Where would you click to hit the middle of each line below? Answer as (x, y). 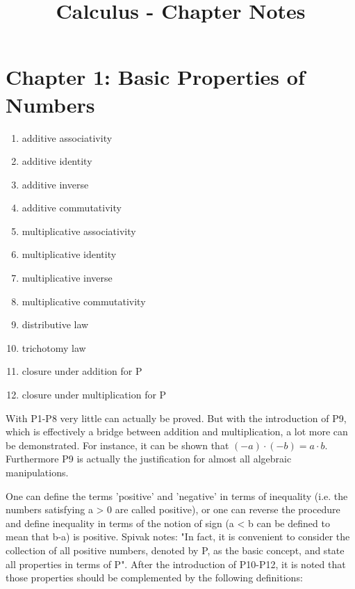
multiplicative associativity (79, 231)
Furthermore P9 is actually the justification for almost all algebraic (149, 459)
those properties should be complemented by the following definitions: (154, 578)
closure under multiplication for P (94, 395)
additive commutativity (72, 208)
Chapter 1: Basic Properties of (155, 77)
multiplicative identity (69, 254)
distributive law (55, 324)
